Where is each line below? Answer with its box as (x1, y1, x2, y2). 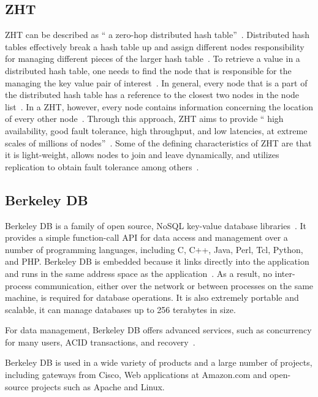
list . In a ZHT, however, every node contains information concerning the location (5, 100, 314, 113)
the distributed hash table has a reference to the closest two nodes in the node (5, 88, 300, 101)
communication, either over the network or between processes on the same (34, 279, 314, 292)
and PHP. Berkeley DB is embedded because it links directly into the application (5, 255, 309, 268)
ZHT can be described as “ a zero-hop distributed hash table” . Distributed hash (5, 28, 310, 41)
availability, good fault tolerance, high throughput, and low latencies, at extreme (5, 124, 308, 137)
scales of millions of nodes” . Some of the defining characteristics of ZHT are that (5, 136, 312, 149)
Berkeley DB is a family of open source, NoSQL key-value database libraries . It (5, 219, 306, 232)
